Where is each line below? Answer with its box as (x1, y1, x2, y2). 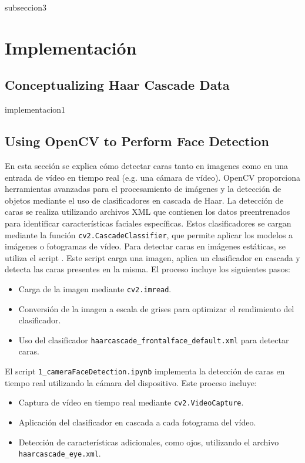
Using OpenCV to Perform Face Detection (5, 132, 269, 150)
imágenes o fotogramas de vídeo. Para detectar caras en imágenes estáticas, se (5, 240, 286, 252)
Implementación (5, 35, 137, 59)
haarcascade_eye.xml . (18, 447, 101, 459)
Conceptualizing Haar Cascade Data (5, 76, 230, 94)
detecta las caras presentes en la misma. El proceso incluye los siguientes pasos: (5, 263, 291, 275)
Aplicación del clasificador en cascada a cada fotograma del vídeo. (18, 415, 256, 428)
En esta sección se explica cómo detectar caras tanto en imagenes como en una (5, 159, 288, 171)
